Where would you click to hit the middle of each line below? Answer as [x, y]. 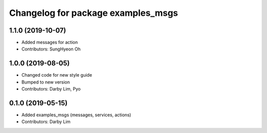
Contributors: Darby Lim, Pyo [51, 89]
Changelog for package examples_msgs [93, 13]
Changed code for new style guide [57, 75]
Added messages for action [50, 43]
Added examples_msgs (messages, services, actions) [76, 115]
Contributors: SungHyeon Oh [51, 49]
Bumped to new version [46, 82]
